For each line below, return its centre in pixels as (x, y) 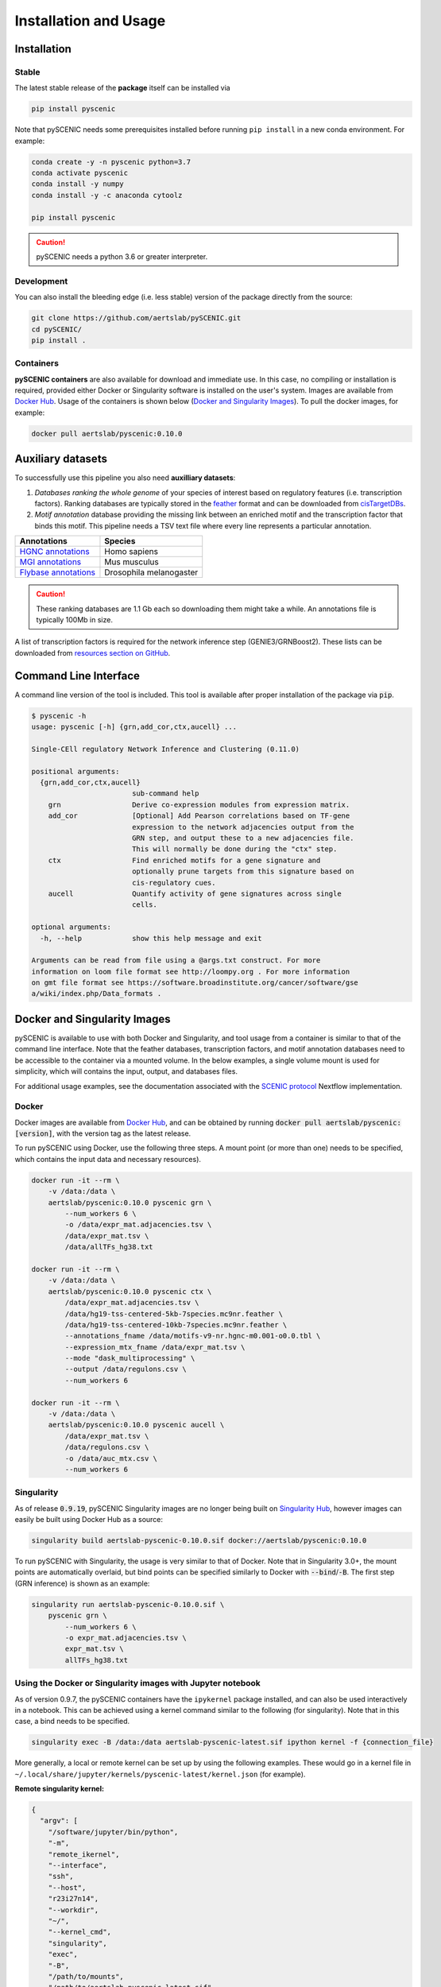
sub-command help (165, 794)
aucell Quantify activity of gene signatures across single (195, 893)
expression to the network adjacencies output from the (243, 827)
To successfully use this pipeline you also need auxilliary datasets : (125, 478)
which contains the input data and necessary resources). (108, 1159)
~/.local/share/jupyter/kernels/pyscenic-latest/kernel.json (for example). (160, 1774)
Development (41, 281)
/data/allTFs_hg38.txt (109, 1247)
